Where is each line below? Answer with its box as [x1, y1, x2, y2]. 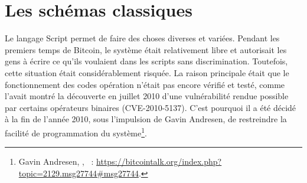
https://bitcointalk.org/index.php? [96, 155, 222, 168]
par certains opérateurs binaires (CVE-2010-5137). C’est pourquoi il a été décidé [5, 101, 296, 113]
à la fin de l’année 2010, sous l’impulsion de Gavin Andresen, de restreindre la [5, 113, 287, 125]
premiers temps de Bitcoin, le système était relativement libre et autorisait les [5, 43, 287, 55]
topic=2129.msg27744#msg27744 [18, 166, 139, 179]
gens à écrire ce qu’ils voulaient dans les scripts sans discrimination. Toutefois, [5, 55, 288, 67]
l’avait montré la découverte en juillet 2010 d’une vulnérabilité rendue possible [5, 90, 289, 102]
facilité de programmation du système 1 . [5, 125, 147, 139]
